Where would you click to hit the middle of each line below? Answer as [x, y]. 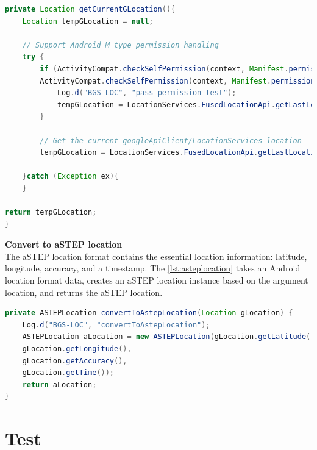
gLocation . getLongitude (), [77, 349]
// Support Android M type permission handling [120, 45]
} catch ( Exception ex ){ [70, 177]
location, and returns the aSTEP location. [84, 292]
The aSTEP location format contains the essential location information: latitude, [156, 256]
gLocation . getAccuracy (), [75, 361]
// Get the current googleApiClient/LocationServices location [171, 141]
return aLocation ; [59, 384]
